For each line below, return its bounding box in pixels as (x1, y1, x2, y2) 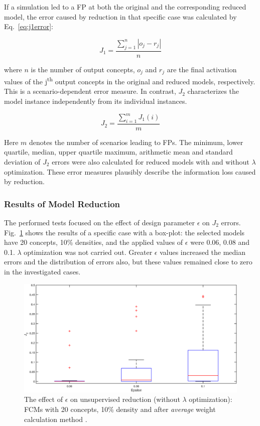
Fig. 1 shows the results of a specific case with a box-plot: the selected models (4, 227, 245, 237)
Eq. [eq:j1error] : (4, 21, 53, 32)
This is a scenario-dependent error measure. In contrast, (4, 86, 176, 96)
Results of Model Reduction (4, 197, 120, 210)
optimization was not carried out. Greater (24, 246, 153, 257)
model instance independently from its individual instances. (4, 95, 187, 106)
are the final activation (167, 64, 237, 74)
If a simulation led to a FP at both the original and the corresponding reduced (4, 2, 246, 12)
